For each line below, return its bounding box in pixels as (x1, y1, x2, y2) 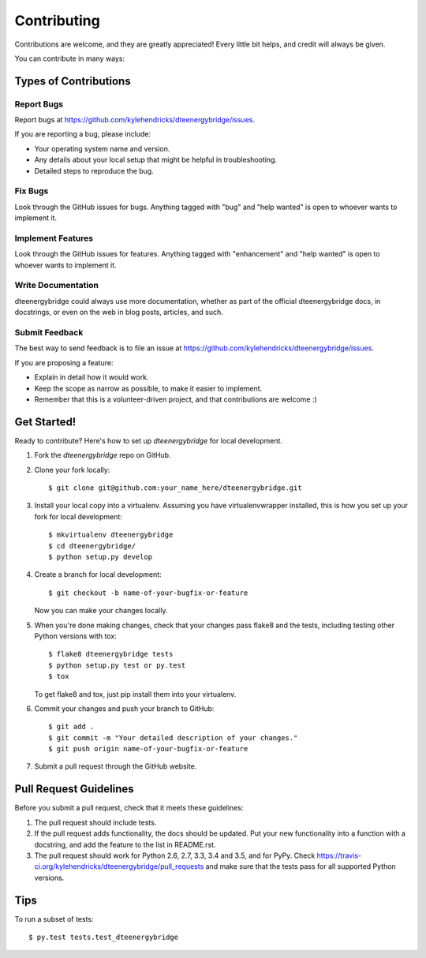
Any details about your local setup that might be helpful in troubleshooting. (34, 155, 278, 165)
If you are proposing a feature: (14, 357, 114, 367)
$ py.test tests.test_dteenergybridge (28, 933, 179, 941)
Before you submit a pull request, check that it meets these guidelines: (14, 803, 244, 813)
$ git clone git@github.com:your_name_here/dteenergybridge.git (48, 484, 303, 492)
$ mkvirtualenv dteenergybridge (48, 530, 174, 540)
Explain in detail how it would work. (34, 372, 149, 382)
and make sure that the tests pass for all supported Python (205, 862, 396, 871)
